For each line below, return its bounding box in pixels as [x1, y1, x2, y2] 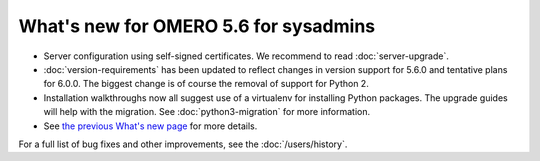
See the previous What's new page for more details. [43, 120, 258, 132]
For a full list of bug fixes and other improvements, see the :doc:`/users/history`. [18, 138, 348, 150]
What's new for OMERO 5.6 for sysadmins [18, 15, 375, 37]
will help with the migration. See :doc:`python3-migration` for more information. [43, 106, 371, 118]
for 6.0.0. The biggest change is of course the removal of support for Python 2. [43, 78, 369, 90]
